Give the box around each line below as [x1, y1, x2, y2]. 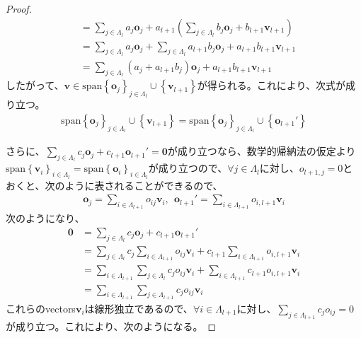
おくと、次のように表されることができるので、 [6, 177, 223, 192]
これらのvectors [6, 301, 76, 315]
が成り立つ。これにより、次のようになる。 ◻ [6, 319, 217, 334]
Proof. [6, 1, 32, 16]
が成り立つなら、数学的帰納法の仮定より [167, 144, 356, 158]
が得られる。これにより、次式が [197, 78, 345, 93]
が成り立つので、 [148, 161, 228, 175]
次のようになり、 [6, 211, 85, 226]
